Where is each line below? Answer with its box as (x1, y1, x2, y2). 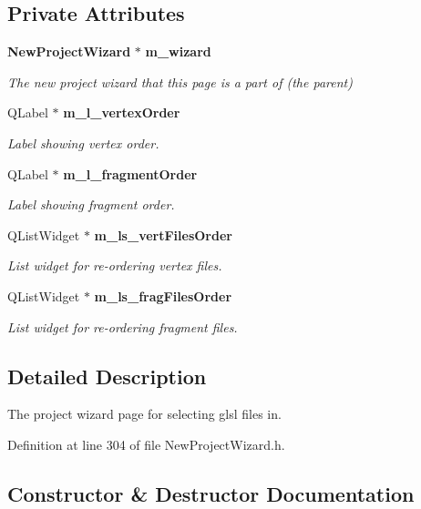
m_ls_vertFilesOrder (94, 225, 232, 244)
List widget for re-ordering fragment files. (7, 317, 238, 336)
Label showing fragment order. (7, 195, 175, 214)
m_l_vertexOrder (63, 103, 180, 122)
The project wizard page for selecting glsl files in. (7, 404, 282, 423)
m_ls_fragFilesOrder (94, 286, 232, 305)
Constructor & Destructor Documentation (7, 479, 415, 507)
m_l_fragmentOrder (63, 164, 198, 183)
